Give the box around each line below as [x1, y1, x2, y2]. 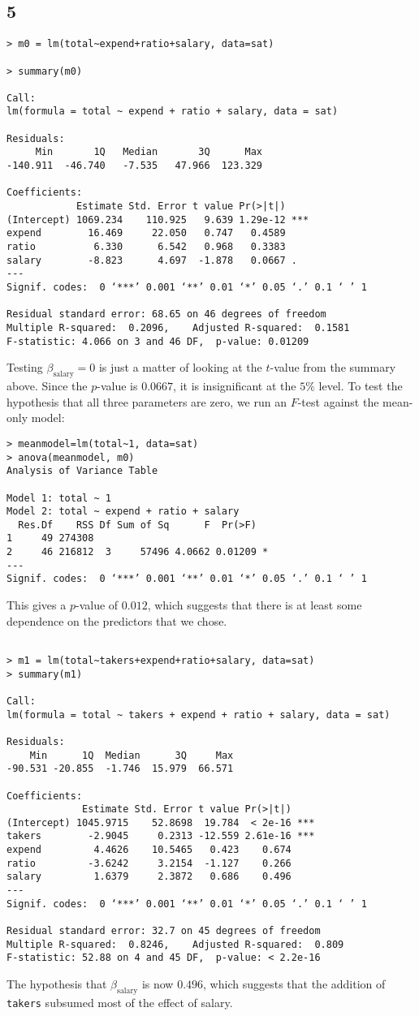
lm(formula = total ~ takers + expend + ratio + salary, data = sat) [6, 708, 391, 721]
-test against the [297, 393, 379, 410]
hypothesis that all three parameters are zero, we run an [6, 393, 287, 410]
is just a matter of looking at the [98, 359, 262, 376]
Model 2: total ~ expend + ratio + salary [6, 506, 240, 518]
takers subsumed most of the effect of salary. [6, 993, 233, 1010]
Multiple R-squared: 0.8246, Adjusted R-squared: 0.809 [6, 938, 344, 950]
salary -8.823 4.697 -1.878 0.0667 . [6, 254, 297, 266]
